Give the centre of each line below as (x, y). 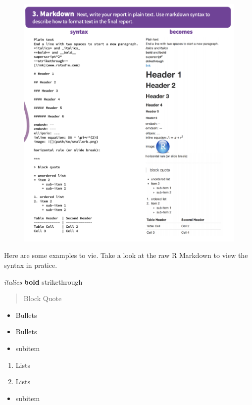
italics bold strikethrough (43, 281)
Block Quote (43, 298)
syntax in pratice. (31, 265)
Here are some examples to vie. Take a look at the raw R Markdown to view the (126, 255)
